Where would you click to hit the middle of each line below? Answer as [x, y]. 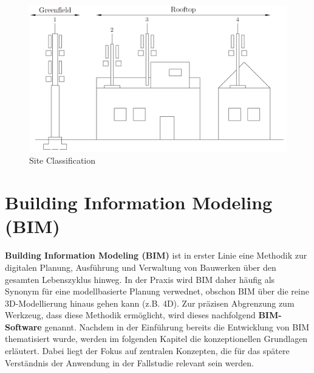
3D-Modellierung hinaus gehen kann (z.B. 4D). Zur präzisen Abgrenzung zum [150, 303]
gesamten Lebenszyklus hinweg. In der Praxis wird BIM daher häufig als [140, 279]
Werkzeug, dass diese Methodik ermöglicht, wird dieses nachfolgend [130, 315]
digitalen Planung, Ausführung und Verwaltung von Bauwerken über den [141, 267]
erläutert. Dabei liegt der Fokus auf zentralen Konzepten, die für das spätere [147, 351]
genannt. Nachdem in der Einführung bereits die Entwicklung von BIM [177, 326]
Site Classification [63, 160]
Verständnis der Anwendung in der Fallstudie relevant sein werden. [129, 362]
